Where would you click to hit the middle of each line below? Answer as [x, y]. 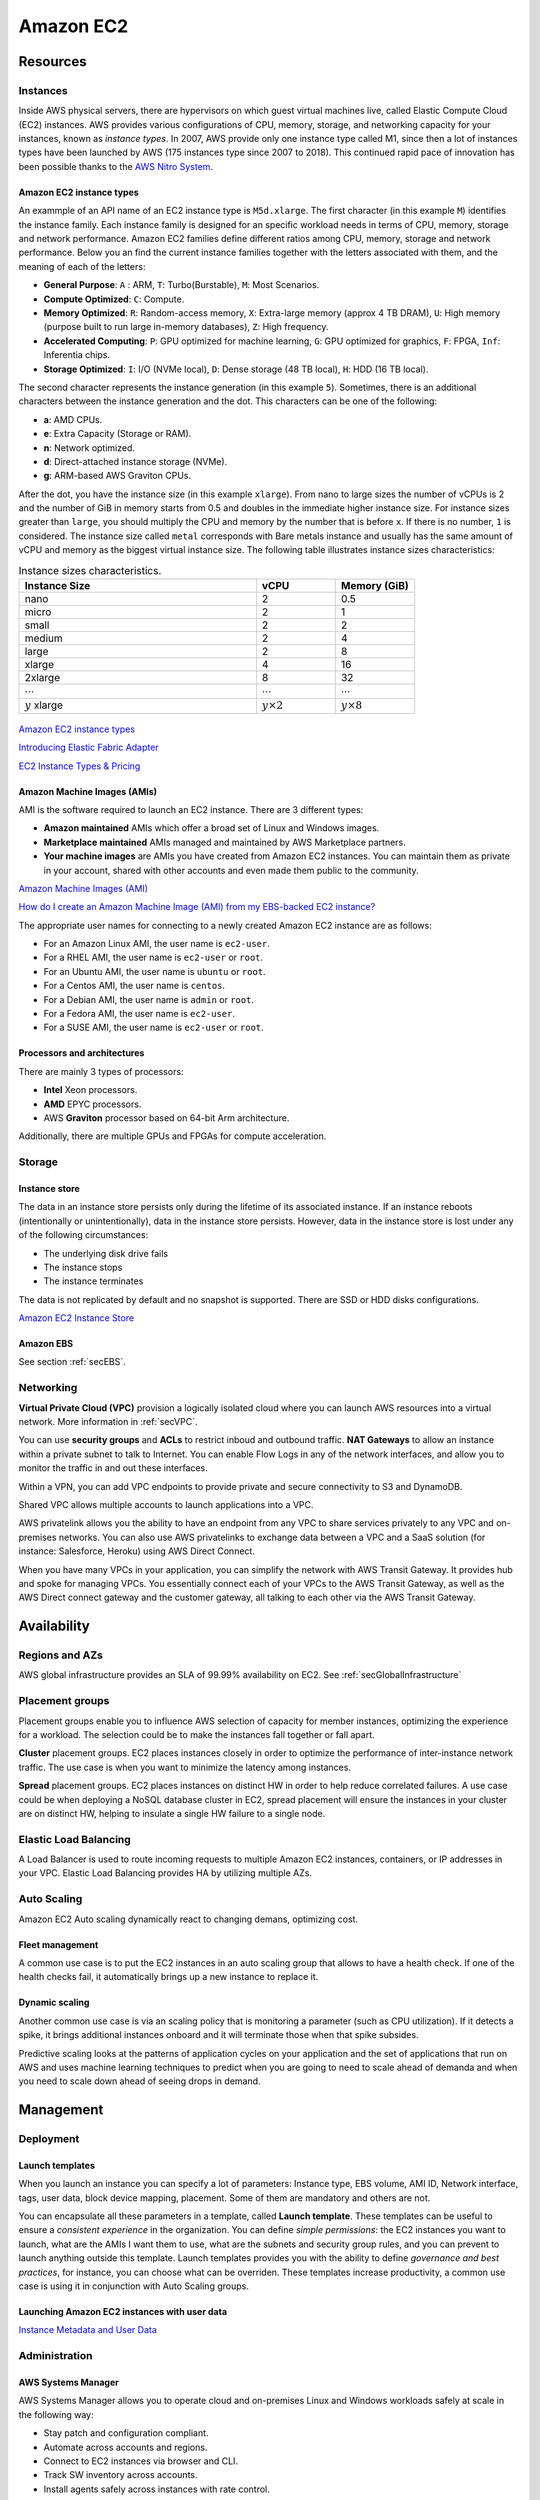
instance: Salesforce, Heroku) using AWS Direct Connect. [136, 1551]
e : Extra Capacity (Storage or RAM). [117, 434]
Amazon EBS [46, 1344]
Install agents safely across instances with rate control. [156, 2489]
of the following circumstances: [83, 1235]
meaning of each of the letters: [82, 266]
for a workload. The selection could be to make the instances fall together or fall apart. [196, 1734]
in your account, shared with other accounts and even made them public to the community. [231, 870]
